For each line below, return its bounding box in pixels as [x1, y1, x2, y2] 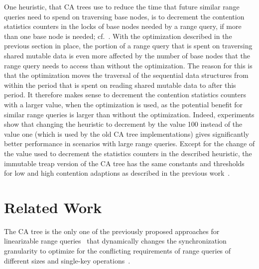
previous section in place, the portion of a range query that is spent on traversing [4, 40, 253, 51]
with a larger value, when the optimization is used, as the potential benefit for [4, 99, 243, 109]
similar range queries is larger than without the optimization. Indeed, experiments [4, 109, 255, 119]
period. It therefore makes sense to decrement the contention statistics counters [4, 89, 246, 100]
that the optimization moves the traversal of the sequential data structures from [4, 70, 249, 80]
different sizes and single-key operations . [4, 255, 130, 266]
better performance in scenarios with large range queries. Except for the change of [4, 138, 255, 149]
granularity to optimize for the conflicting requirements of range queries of [4, 246, 231, 256]
